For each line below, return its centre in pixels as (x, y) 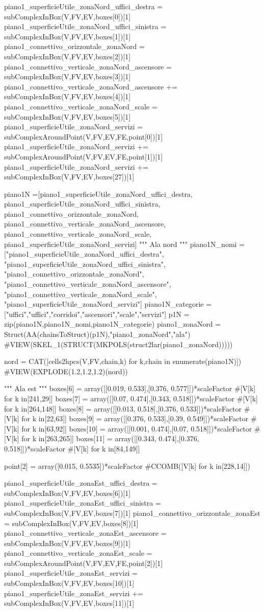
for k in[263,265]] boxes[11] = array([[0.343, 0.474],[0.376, (110, 438)
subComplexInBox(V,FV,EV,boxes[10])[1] (69, 583)
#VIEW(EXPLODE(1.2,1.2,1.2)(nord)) (66, 371)
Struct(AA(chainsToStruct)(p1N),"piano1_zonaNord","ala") (97, 334)
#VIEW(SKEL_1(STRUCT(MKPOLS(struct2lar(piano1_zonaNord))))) (118, 344)
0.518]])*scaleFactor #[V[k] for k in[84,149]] (72, 448)
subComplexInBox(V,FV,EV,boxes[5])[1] (68, 116)
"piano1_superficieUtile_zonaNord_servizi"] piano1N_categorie (104, 304)
